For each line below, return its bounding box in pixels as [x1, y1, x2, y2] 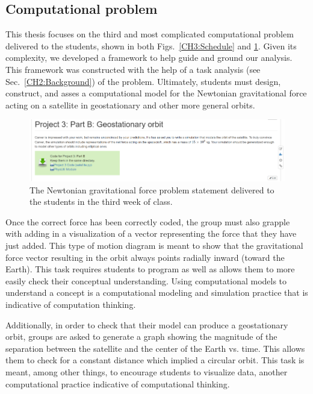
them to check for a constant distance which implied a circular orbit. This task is [5, 354, 305, 366]
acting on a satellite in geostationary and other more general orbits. [5, 98, 255, 111]
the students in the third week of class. [29, 195, 173, 208]
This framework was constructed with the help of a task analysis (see [5, 63, 261, 75]
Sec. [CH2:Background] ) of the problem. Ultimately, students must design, [5, 75, 281, 87]
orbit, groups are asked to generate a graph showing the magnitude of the [5, 330, 277, 343]
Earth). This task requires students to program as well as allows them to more [5, 263, 295, 275]
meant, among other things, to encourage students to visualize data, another [5, 365, 288, 378]
